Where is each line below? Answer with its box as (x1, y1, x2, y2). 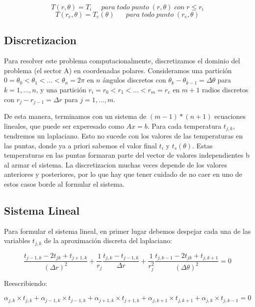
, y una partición (36, 84, 86, 94)
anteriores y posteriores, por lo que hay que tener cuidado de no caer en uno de (4, 169, 242, 179)
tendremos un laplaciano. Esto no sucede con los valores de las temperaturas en (4, 131, 243, 141)
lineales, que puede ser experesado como (4, 120, 124, 131)
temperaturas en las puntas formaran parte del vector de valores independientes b (4, 150, 250, 160)
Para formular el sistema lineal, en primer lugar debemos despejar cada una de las (4, 225, 251, 236)
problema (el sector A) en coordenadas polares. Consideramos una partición (4, 65, 232, 75)
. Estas (192, 140, 213, 150)
